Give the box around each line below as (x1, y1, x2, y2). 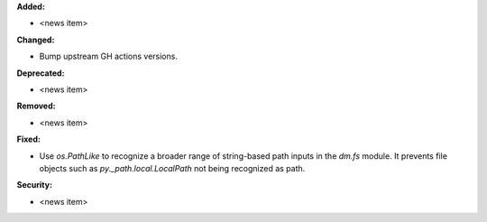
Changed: (16, 34, 55, 45)
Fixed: (16, 134, 41, 144)
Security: (16, 180, 53, 190)
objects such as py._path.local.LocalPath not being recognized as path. (39, 162, 306, 173)
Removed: (16, 100, 56, 112)
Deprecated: (16, 68, 65, 79)
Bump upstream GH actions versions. (39, 51, 178, 62)
